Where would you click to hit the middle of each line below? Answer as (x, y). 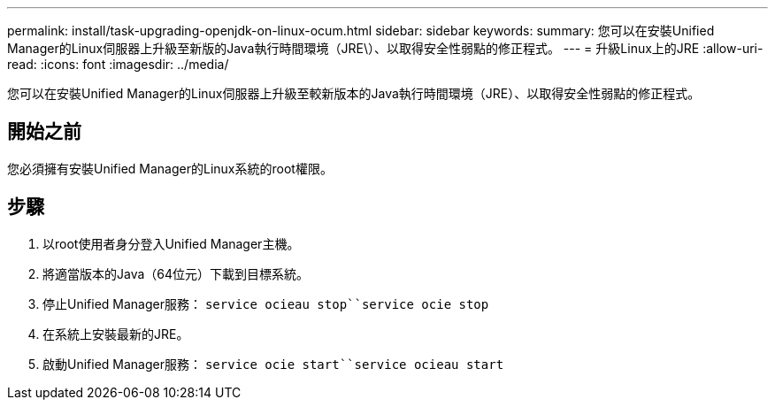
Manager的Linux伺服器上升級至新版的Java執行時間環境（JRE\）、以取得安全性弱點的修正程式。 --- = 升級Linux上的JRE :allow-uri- (385, 48)
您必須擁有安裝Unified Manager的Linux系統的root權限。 (170, 168)
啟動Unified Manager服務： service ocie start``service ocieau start (273, 364)
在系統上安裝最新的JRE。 (116, 334)
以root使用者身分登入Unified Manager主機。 (171, 243)
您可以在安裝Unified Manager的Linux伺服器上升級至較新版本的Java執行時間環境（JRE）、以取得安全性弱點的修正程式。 (354, 93)
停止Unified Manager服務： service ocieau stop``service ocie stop (266, 303)
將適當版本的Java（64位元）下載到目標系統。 (176, 273)
